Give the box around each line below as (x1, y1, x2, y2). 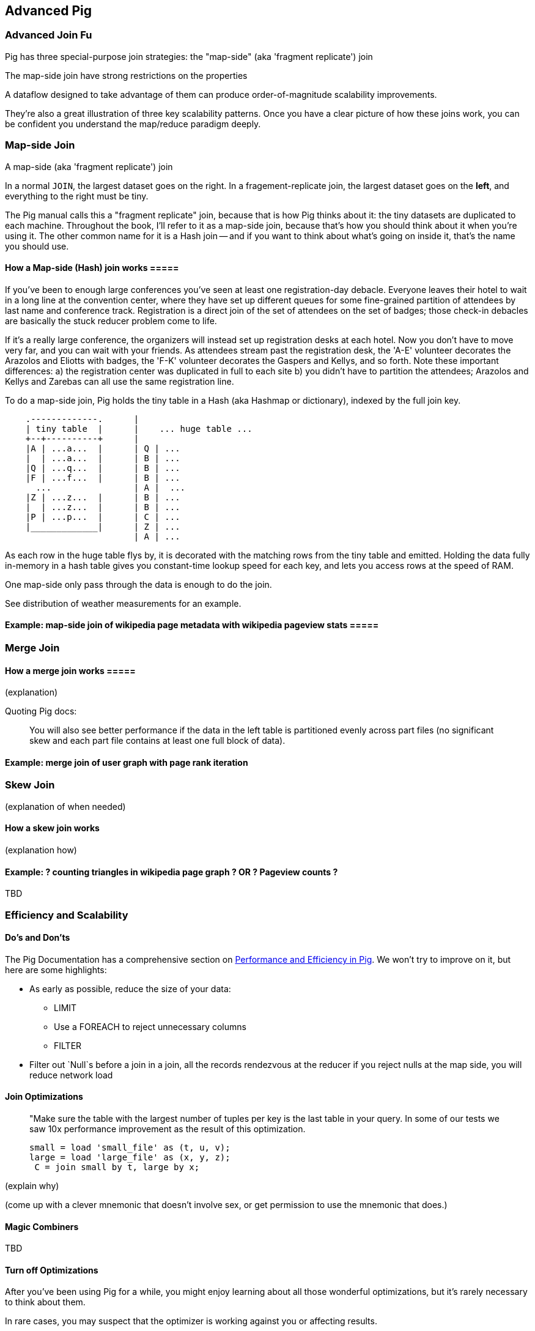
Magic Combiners (5, 1221, 79, 1232)
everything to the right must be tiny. (5, 190, 149, 201)
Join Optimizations (5, 1091, 83, 1102)
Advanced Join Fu (5, 29, 92, 42)
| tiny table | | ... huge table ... (25, 423, 253, 434)
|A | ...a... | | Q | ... (25, 443, 180, 453)
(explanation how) (5, 845, 77, 856)
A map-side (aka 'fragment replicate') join (5, 161, 173, 172)
